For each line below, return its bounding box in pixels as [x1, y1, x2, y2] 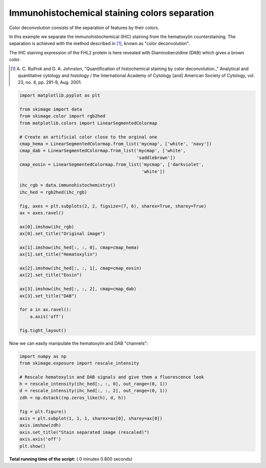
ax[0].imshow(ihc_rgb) [19, 224, 74, 230]
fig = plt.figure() [19, 409, 66, 414]
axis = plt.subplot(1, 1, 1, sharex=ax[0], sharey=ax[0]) [19, 416, 163, 422]
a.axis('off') [30, 313, 64, 319]
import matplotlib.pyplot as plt [19, 93, 100, 98]
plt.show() [19, 443, 46, 449]
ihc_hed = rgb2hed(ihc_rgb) [19, 189, 87, 195]
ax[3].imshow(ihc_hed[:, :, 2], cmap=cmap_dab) [19, 286, 136, 292]
